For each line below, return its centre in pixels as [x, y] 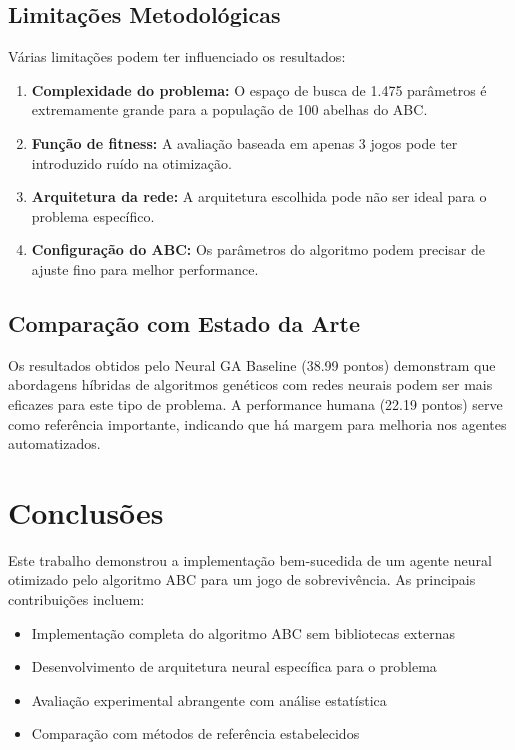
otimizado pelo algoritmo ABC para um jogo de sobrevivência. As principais [242, 579]
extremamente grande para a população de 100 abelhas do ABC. [229, 109]
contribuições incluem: [76, 599]
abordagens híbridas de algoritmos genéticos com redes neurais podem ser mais [250, 384]
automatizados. [54, 443]
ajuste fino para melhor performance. [145, 268]
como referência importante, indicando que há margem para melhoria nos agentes [257, 423]
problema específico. [93, 215]
